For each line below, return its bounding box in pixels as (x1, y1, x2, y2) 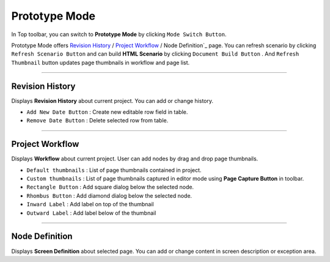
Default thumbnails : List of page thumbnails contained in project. (26, 166, 202, 174)
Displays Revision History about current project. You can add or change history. (11, 97, 214, 104)
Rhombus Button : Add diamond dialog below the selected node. (26, 192, 193, 199)
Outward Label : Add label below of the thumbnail (26, 209, 156, 217)
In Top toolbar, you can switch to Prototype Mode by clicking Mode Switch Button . (11, 31, 227, 38)
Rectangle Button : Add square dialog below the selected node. (26, 184, 194, 191)
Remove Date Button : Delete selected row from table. (26, 117, 169, 124)
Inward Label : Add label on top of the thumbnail (26, 201, 154, 208)
